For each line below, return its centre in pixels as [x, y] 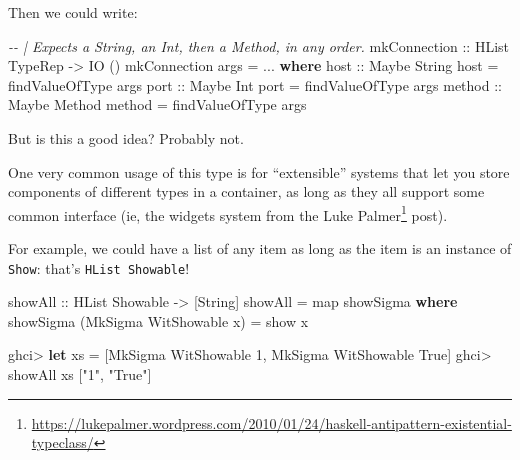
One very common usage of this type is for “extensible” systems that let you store [259, 171]
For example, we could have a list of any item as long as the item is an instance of [260, 248]
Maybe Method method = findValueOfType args [157, 104]
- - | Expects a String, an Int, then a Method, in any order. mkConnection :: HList [259, 45]
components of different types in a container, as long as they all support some [246, 191]
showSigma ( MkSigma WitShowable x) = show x [158, 320]
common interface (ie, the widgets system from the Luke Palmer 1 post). [228, 213]
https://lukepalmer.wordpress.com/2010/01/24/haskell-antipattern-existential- [271, 422]
